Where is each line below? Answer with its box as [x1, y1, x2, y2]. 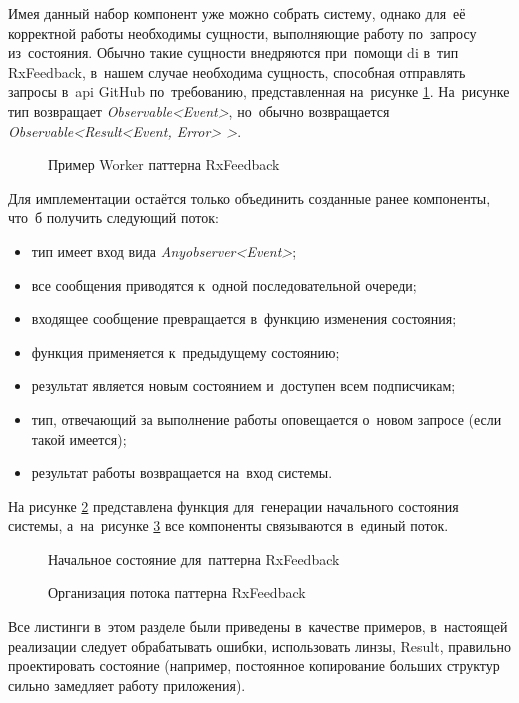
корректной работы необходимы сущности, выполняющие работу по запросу [8, 22, 477, 43]
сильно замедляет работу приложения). [8, 674, 246, 695]
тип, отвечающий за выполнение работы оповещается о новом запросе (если [31, 408, 502, 429]
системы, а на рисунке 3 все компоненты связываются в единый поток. [8, 515, 449, 536]
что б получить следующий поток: [8, 207, 219, 228]
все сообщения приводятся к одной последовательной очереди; [31, 274, 417, 295]
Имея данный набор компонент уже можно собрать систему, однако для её [8, 3, 466, 23]
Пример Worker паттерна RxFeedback [48, 154, 280, 175]
